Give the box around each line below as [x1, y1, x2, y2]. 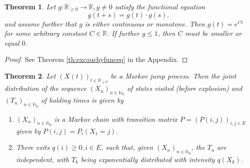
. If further [107, 28, 140, 38]
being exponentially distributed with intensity [81, 154, 215, 164]
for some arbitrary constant [4, 28, 87, 38]
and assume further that [4, 18, 77, 28]
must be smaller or [185, 28, 242, 38]
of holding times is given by [41, 95, 124, 105]
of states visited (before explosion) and [127, 83, 243, 93]
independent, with [16, 154, 69, 164]
